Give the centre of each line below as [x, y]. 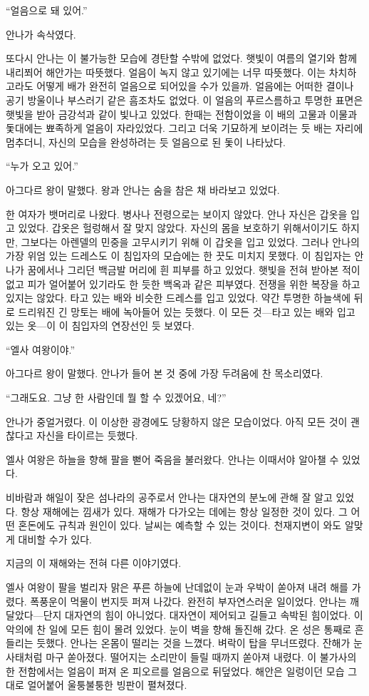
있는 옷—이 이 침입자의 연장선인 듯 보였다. [100, 326]
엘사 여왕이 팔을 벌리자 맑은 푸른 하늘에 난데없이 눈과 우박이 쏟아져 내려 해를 [177, 587]
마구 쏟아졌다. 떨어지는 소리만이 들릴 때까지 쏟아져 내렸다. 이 [181, 656]
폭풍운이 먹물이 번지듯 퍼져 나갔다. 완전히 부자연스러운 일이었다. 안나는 [188, 601]
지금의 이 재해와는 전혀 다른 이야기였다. [94, 563]
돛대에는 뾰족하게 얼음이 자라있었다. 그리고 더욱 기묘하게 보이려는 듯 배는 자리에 [184, 128]
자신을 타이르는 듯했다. [87, 435]
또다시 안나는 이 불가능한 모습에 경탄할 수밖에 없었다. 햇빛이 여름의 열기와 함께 [182, 58]
